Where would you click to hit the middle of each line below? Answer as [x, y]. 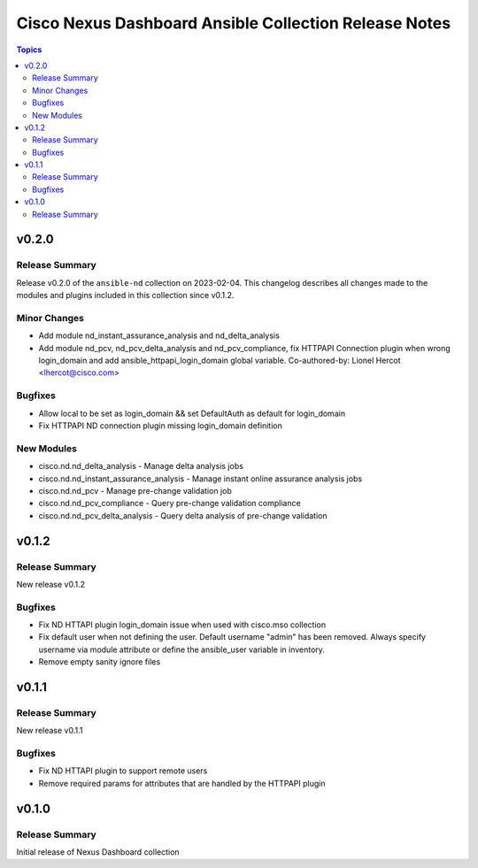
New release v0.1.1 [50, 731]
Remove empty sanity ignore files [100, 662]
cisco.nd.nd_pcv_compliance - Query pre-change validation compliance [170, 503]
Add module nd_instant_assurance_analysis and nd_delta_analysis [159, 335]
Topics [29, 50]
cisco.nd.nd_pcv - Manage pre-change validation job [135, 490]
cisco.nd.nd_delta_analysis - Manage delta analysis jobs [141, 466]
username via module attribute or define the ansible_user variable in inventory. [181, 649]
